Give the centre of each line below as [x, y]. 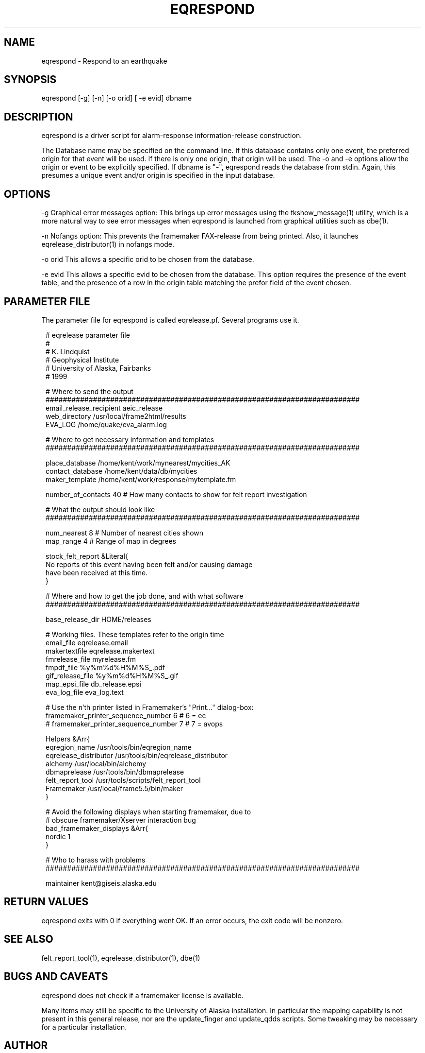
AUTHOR [26, 1045]
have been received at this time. [97, 572]
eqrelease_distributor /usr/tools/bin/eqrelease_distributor [137, 755]
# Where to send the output [90, 391]
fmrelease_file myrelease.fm [91, 659]
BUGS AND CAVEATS [56, 977]
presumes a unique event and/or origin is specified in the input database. [158, 175]
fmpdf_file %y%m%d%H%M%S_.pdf [105, 667]
